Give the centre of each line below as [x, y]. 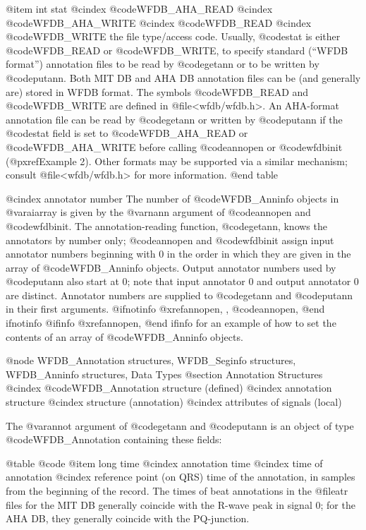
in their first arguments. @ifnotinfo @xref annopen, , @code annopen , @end [165, 309]
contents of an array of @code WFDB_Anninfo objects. [124, 336]
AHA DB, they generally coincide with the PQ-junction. [128, 518]
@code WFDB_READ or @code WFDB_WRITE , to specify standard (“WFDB [177, 50]
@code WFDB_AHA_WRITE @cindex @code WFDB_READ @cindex [159, 22]
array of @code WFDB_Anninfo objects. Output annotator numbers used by [171, 267]
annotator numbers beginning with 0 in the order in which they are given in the [178, 254]
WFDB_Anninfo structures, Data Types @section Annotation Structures [164, 374]
